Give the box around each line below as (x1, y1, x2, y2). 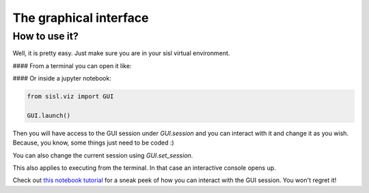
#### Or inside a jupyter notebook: (12, 74, 112, 83)
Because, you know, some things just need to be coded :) (12, 138, 174, 147)
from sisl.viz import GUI (27, 93, 114, 100)
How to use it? (12, 30, 79, 42)
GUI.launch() (27, 111, 71, 119)
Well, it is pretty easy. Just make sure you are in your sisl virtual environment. (12, 49, 230, 57)
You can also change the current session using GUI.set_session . (12, 151, 193, 160)
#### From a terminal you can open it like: (12, 61, 132, 70)
